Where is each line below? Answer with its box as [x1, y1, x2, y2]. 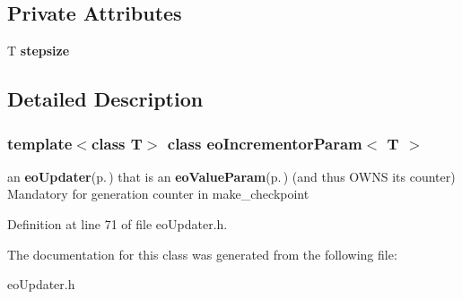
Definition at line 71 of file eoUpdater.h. [7, 214, 228, 233]
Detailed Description [7, 85, 204, 113]
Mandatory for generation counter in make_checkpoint [7, 184, 309, 203]
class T [91, 132, 143, 154]
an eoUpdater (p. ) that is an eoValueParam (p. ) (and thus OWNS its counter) [7, 167, 456, 185]
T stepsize [7, 41, 70, 60]
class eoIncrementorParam [167, 132, 362, 154]
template [7, 132, 73, 154]
